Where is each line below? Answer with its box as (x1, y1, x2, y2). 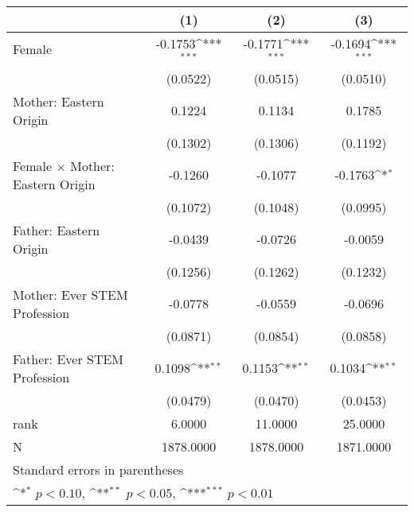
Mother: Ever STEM (13, 285, 128, 304)
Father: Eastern (13, 220, 100, 239)
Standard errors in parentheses (13, 460, 184, 479)
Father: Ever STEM (13, 349, 124, 368)
